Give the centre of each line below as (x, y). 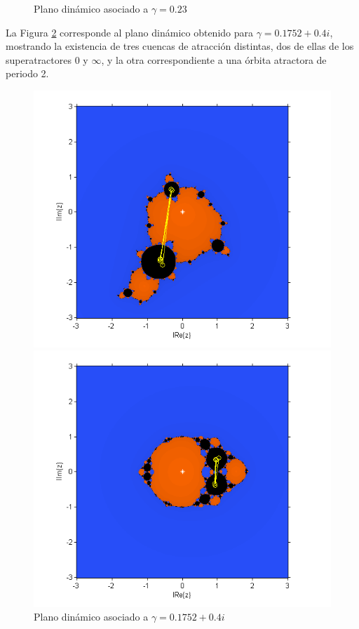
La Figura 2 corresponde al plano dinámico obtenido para (130, 32)
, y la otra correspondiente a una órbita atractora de (214, 59)
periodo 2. (27, 73)
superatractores (39, 59)
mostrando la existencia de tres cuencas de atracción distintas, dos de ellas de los (180, 46)
